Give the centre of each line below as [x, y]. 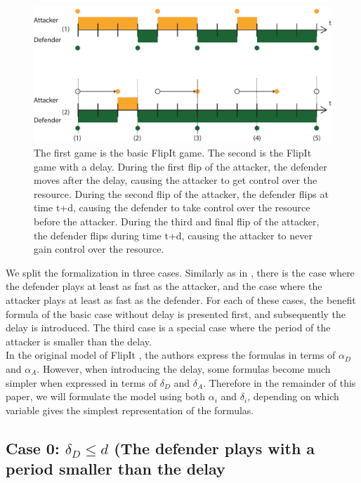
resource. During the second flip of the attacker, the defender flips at [181, 193]
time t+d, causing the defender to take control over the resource [172, 207]
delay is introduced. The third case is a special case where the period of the [168, 327]
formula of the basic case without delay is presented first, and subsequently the [176, 313]
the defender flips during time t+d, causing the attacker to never [173, 235]
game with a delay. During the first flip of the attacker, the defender [180, 166]
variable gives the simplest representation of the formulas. [130, 410]
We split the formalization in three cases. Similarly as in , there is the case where [180, 272]
